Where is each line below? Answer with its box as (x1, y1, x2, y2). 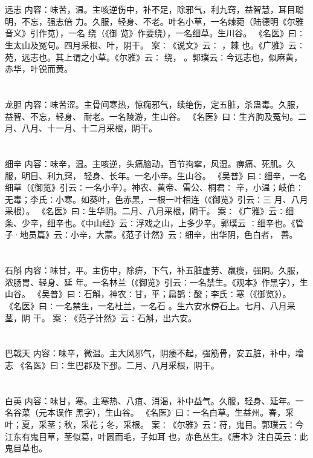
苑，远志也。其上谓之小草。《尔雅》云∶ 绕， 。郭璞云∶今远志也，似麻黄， (5, 50, 303, 63)
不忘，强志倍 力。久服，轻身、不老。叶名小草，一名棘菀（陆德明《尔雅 (21, 15, 304, 27)
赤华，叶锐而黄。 (5, 62, 73, 75)
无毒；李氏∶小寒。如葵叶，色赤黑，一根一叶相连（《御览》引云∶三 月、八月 (5, 192, 308, 205)
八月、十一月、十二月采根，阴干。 (21, 122, 157, 134)
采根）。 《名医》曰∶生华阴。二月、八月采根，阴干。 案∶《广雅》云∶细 (5, 204, 294, 217)
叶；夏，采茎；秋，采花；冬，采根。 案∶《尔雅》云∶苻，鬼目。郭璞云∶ (5, 417, 295, 430)
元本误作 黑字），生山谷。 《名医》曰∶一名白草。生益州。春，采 (38, 406, 294, 419)
